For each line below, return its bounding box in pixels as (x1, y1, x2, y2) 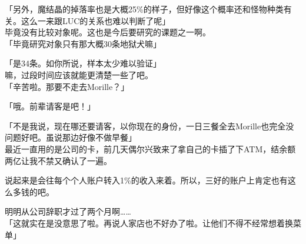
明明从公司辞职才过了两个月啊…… (5, 205, 131, 218)
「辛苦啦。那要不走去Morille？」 (5, 80, 129, 92)
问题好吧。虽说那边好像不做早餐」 (5, 131, 137, 143)
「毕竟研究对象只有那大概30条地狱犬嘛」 (5, 37, 161, 49)
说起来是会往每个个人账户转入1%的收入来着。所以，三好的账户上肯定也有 (5, 174, 288, 186)
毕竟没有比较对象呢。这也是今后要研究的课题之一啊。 (5, 26, 211, 38)
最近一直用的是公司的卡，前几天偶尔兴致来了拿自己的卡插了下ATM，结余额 (5, 142, 296, 155)
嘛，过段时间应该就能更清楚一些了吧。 (5, 68, 153, 81)
